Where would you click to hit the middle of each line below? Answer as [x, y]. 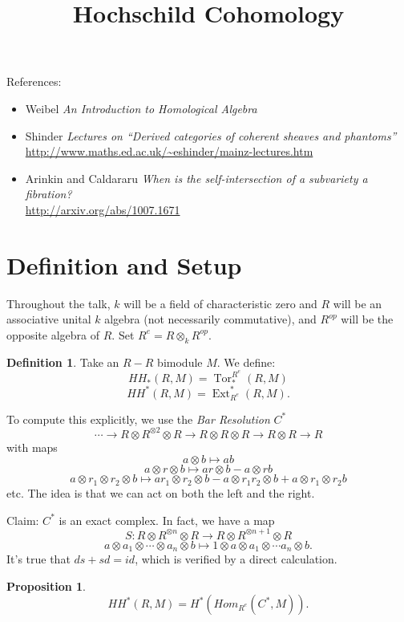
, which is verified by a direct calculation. [236, 559]
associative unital [49, 319]
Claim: [23, 520]
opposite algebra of [53, 334]
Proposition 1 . [46, 585]
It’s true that [38, 559]
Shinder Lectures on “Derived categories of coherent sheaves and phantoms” [211, 135]
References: [34, 81]
